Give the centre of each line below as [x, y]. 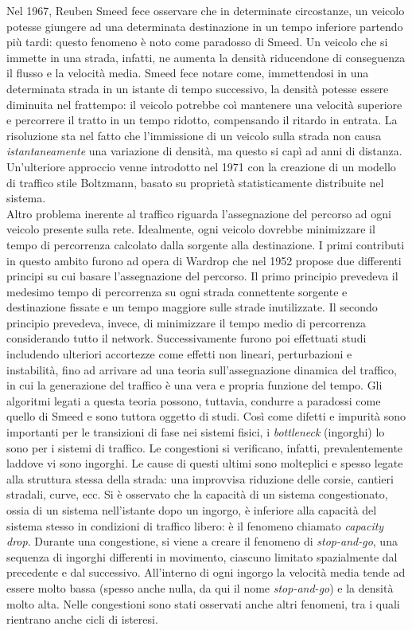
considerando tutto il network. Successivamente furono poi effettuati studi [187, 338]
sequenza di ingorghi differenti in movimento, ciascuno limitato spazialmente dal [202, 556]
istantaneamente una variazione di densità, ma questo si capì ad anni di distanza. [204, 151]
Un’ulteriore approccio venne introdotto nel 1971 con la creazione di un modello [201, 166]
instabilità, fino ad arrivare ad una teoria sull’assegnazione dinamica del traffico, [202, 369]
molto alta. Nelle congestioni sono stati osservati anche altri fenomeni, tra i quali [203, 603]
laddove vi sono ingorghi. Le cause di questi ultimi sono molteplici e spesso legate [205, 463]
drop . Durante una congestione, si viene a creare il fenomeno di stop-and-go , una [202, 541]
